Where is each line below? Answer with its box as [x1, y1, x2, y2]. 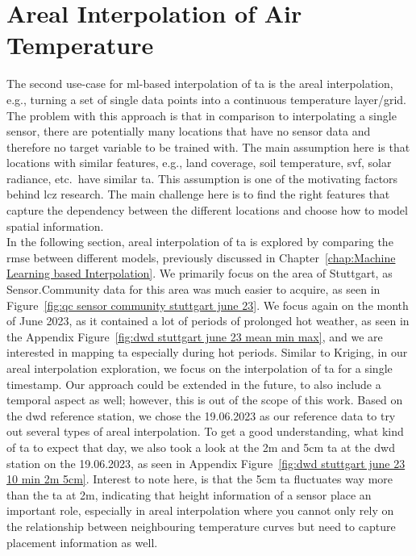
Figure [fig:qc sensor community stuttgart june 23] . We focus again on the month [6, 296, 409, 313]
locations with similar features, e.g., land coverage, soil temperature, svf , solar [6, 154, 392, 171]
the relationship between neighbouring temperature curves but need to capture [6, 517, 396, 534]
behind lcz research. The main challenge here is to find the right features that [6, 186, 390, 203]
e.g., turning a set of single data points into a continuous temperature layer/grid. [6, 90, 406, 107]
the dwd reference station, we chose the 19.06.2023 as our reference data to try [6, 407, 396, 424]
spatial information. [6, 217, 104, 234]
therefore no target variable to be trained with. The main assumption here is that [6, 138, 410, 155]
